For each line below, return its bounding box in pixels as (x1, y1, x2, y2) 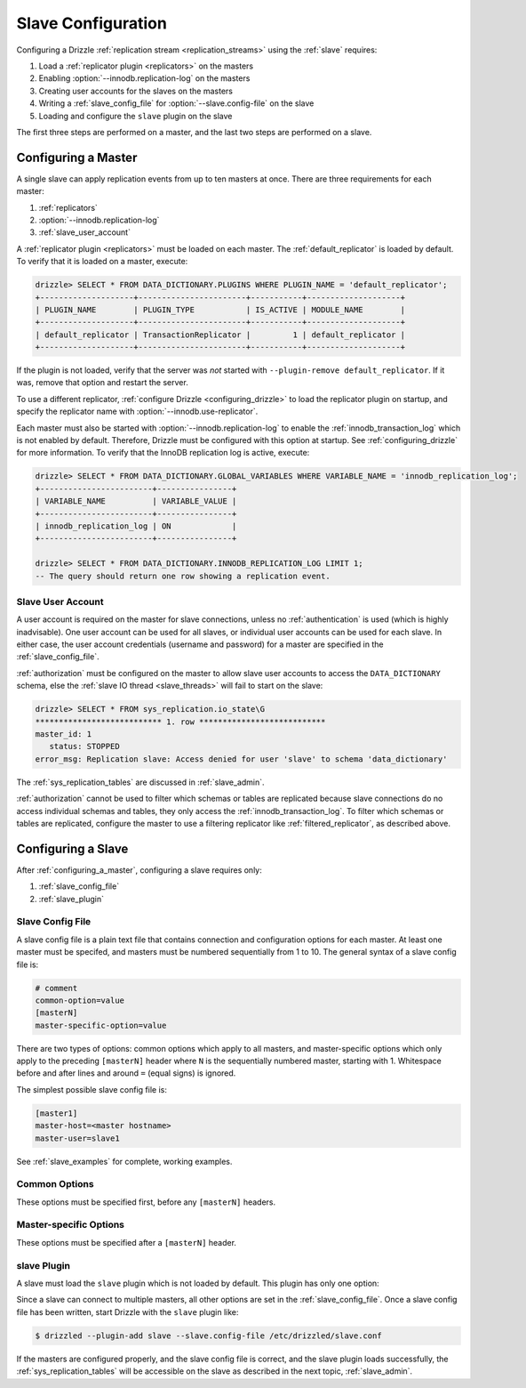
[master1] (35, 1108, 78, 1118)
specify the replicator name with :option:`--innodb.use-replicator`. (16, 406, 259, 417)
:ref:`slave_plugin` (38, 893, 105, 904)
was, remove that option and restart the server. (16, 377, 188, 388)
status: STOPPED (49, 741, 120, 752)
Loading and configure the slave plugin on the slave (38, 110, 233, 121)
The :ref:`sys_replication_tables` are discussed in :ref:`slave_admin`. (16, 777, 266, 787)
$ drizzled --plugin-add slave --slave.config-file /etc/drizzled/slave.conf (35, 1330, 382, 1341)
